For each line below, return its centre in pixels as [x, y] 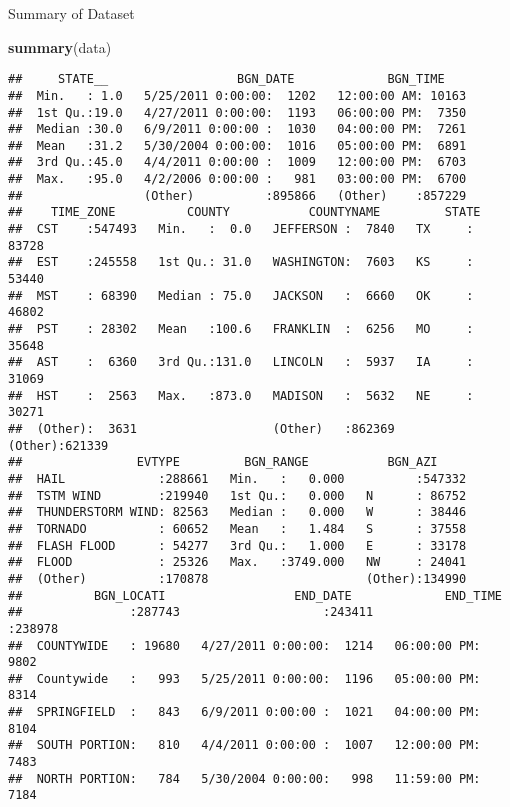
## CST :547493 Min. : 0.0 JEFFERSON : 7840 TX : [241, 229]
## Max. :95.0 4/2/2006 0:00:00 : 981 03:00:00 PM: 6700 [237, 179]
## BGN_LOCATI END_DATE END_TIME [255, 595]
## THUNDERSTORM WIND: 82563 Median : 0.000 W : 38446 [237, 512]
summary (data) [60, 46]
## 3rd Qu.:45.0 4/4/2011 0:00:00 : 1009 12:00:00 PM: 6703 [237, 162]
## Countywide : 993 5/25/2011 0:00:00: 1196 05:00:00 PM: [244, 678]
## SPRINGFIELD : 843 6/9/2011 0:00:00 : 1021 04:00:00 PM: [244, 712]
